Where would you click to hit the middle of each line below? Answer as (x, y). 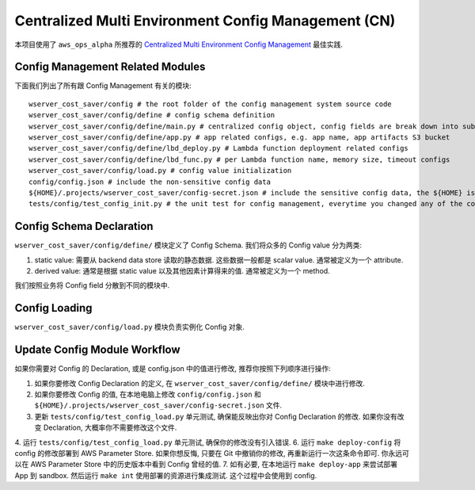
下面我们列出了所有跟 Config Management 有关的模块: (103, 86)
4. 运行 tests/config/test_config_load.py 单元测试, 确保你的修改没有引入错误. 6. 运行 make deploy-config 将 (208, 442)
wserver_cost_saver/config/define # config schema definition (152, 115)
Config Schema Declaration (84, 226)
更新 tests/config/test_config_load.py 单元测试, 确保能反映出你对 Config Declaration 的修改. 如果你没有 (216, 416)
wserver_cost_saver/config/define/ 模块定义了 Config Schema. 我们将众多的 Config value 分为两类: (188, 245)
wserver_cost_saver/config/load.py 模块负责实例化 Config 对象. (130, 327)
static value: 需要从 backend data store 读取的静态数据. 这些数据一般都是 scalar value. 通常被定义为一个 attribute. (219, 260)
